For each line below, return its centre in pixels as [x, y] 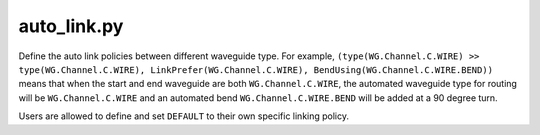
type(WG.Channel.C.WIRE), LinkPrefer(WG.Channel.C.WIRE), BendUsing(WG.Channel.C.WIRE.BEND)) [256, 69]
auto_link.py [71, 26]
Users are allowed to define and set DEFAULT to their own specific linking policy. [184, 116]
